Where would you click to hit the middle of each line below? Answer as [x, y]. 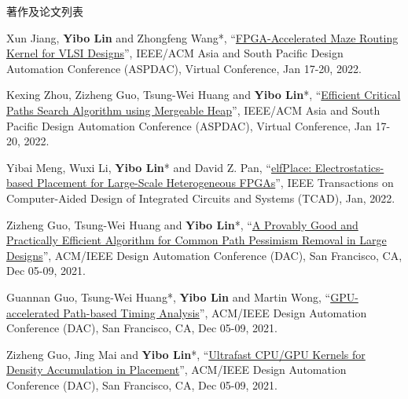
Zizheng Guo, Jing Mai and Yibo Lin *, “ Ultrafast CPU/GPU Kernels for [186, 354]
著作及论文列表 [45, 11]
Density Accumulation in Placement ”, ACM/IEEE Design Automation [176, 370]
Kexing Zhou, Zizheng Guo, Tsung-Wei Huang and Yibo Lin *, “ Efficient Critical [204, 95]
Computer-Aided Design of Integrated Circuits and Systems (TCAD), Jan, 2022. [201, 198]
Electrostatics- [349, 167]
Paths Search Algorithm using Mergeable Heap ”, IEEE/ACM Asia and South [193, 110]
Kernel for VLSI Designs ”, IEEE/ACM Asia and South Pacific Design [175, 53]
